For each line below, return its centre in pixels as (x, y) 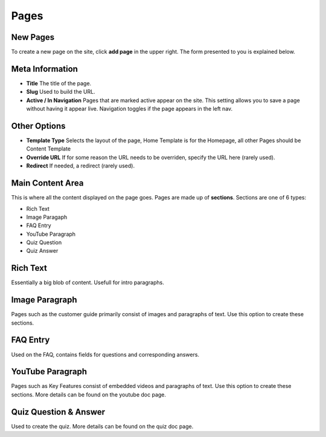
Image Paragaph (47, 217)
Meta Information (45, 69)
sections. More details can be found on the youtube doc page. (88, 394)
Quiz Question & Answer (58, 412)
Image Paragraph (44, 300)
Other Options (38, 126)
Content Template (49, 149)
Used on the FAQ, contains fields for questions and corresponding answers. (105, 354)
